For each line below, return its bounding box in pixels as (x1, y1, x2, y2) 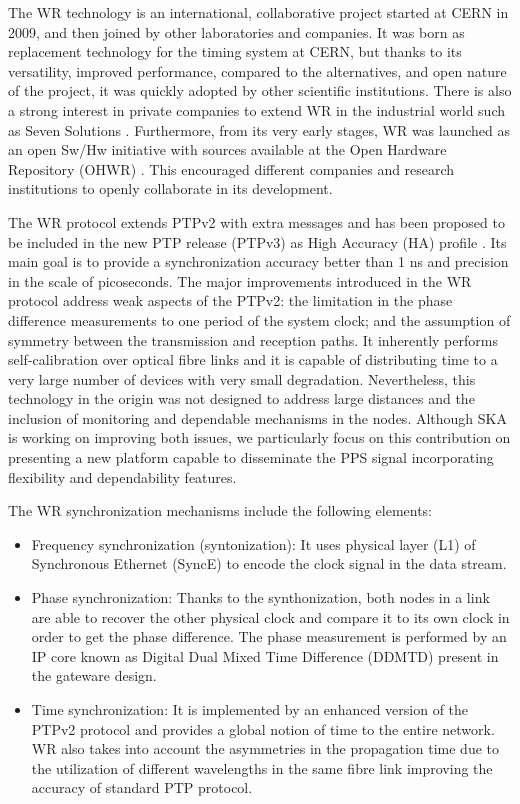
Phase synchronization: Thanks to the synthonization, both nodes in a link (31, 587, 490, 608)
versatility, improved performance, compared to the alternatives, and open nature (8, 60, 507, 81)
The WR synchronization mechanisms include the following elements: (8, 500, 433, 521)
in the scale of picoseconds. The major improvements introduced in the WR (8, 270, 472, 291)
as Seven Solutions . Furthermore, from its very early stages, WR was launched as (8, 119, 511, 140)
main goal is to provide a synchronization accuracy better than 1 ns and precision (8, 251, 509, 272)
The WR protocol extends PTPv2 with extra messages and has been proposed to (8, 211, 505, 232)
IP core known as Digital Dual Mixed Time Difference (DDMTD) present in (31, 645, 499, 666)
